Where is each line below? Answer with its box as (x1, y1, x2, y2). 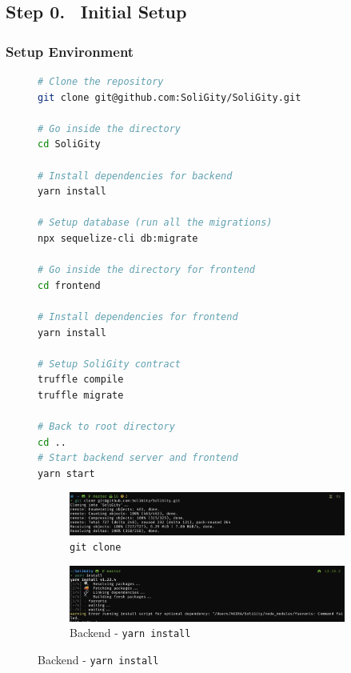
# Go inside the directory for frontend (38, 264, 256, 276)
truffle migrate (38, 389, 124, 401)
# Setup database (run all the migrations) (38, 217, 273, 229)
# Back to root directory (38, 421, 175, 433)
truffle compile (38, 374, 124, 386)
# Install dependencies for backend (38, 170, 233, 182)
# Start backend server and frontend (38, 452, 238, 464)
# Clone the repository (38, 76, 164, 87)
